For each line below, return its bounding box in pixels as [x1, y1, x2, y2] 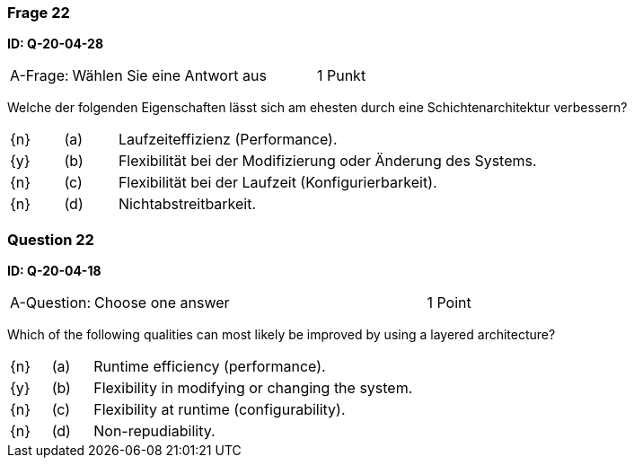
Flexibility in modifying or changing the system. [93, 379, 413, 398]
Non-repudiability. [93, 422, 216, 441]
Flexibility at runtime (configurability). [93, 400, 346, 419]
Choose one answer [94, 294, 230, 312]
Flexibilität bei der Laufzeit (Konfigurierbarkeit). [118, 173, 437, 192]
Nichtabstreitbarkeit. [118, 195, 257, 214]
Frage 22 [7, 4, 70, 22]
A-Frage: [10, 66, 69, 85]
